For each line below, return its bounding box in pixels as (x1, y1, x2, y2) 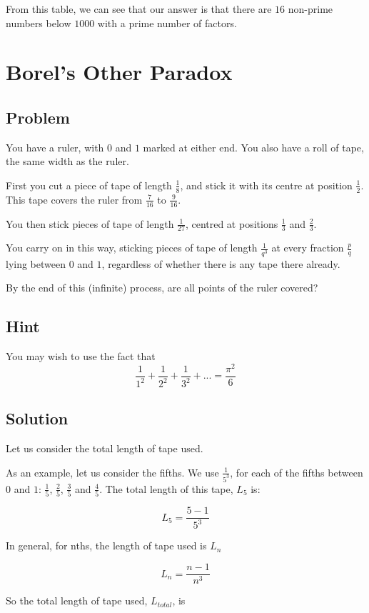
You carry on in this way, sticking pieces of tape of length (6, 240, 258, 255)
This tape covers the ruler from (6, 191, 143, 206)
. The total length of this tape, (99, 481, 233, 496)
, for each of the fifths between (230, 464, 363, 479)
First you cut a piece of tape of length (6, 177, 172, 192)
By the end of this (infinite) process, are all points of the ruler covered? (6, 280, 318, 295)
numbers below (6, 15, 71, 30)
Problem (6, 106, 70, 128)
